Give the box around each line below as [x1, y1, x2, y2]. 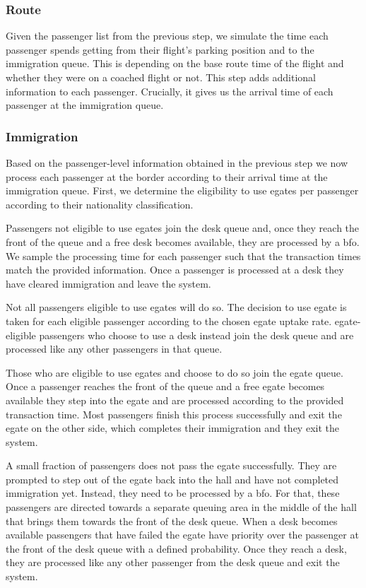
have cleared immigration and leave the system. [6, 276, 211, 290]
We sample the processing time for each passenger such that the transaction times [6, 248, 361, 263]
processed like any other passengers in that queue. [6, 341, 223, 356]
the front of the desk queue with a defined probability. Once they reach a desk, [6, 541, 347, 555]
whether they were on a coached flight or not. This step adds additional [6, 70, 317, 84]
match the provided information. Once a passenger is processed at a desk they [6, 262, 344, 277]
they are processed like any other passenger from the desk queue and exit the [6, 555, 340, 570]
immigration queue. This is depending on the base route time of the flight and [6, 56, 344, 71]
